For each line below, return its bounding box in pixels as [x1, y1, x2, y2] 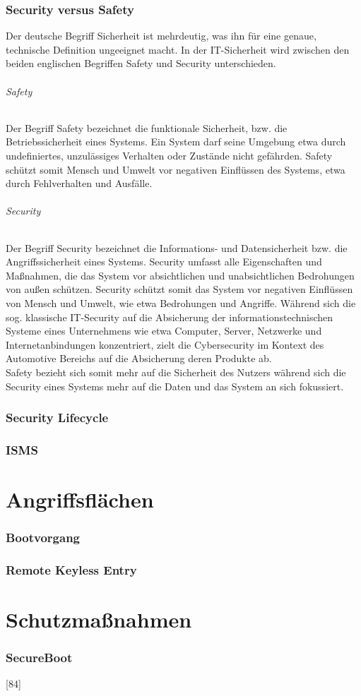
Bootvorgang [6, 529, 81, 546]
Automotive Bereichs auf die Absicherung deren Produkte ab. [6, 351, 272, 366]
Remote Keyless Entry [6, 560, 137, 578]
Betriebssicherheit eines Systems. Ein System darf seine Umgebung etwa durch [6, 134, 346, 149]
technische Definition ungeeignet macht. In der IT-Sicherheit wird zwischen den [6, 42, 350, 56]
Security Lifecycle [6, 409, 109, 426]
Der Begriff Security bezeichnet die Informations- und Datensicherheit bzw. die [6, 240, 348, 255]
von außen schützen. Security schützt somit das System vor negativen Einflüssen [6, 282, 353, 296]
